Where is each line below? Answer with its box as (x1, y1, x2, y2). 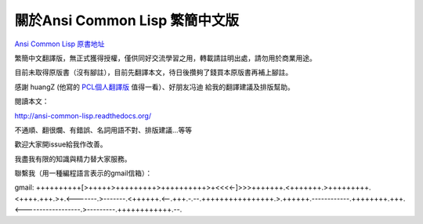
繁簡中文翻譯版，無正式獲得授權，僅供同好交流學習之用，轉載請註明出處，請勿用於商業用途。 (14, 53, 316, 63)
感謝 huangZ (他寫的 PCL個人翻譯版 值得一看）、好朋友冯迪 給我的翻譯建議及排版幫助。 (14, 82, 295, 92)
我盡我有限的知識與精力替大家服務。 (14, 154, 132, 164)
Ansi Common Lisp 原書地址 (14, 39, 105, 49)
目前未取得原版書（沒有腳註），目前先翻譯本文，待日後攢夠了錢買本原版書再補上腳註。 (14, 67, 293, 78)
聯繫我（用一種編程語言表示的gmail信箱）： (14, 168, 153, 178)
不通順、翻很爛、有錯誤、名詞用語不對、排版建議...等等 (14, 125, 193, 135)
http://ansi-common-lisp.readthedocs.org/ (14, 110, 152, 121)
